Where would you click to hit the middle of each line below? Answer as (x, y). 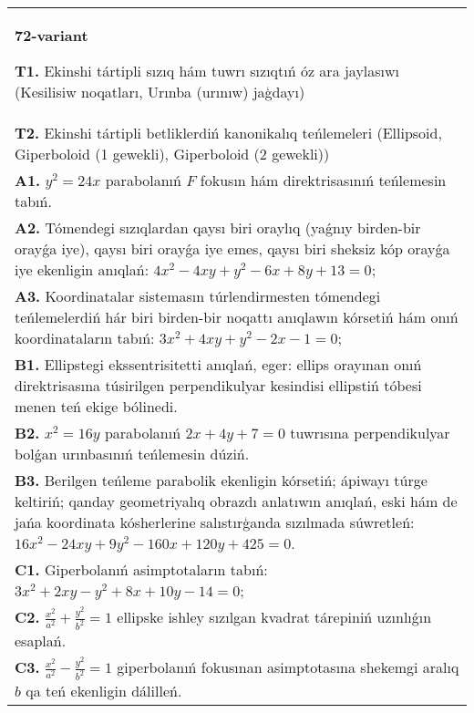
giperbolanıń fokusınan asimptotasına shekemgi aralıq (288, 667)
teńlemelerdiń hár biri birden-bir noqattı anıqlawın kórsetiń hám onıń (237, 317)
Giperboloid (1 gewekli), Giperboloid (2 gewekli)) (172, 154)
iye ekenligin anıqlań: (82, 269)
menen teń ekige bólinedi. (96, 406)
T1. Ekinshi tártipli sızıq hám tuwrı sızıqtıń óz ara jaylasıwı (207, 71)
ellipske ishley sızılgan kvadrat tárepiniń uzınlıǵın (274, 617)
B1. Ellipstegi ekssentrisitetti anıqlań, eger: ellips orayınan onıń (218, 364)
